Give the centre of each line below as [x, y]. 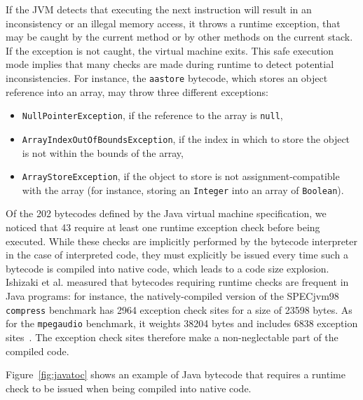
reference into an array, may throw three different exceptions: [137, 91]
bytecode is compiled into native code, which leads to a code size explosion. [167, 268]
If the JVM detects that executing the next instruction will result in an [159, 9]
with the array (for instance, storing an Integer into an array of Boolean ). [183, 189]
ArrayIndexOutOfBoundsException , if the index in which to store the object [186, 138]
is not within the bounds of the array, [103, 152]
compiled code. [37, 351]
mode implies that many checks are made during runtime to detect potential [170, 64]
